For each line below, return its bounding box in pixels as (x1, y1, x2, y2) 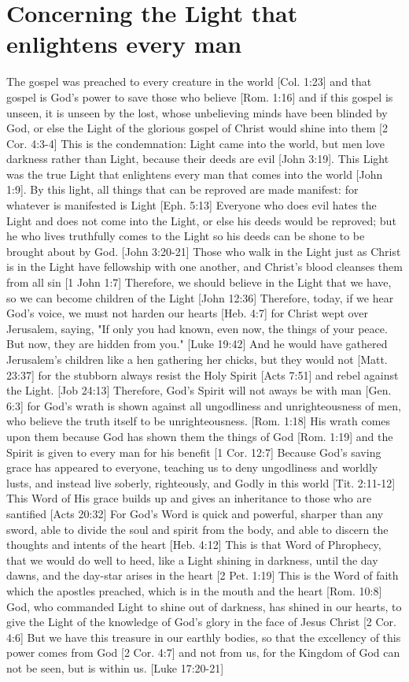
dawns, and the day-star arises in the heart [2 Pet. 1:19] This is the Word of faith (6, 567, 399, 584)
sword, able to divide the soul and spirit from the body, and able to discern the (6, 521, 389, 537)
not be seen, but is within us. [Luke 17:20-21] (6, 659, 224, 676)
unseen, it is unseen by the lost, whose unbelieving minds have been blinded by (6, 104, 388, 120)
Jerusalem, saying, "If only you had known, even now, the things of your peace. (6, 320, 388, 336)
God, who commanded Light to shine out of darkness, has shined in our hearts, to (6, 598, 402, 614)
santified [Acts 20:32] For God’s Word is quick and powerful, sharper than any (6, 505, 384, 521)
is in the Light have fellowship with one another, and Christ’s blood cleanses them (6, 258, 403, 275)
